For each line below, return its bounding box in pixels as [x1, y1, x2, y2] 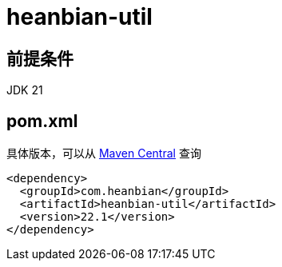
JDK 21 [6, 83, 43, 98]
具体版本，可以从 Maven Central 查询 [6, 146, 201, 161]
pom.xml [6, 110, 78, 131]
